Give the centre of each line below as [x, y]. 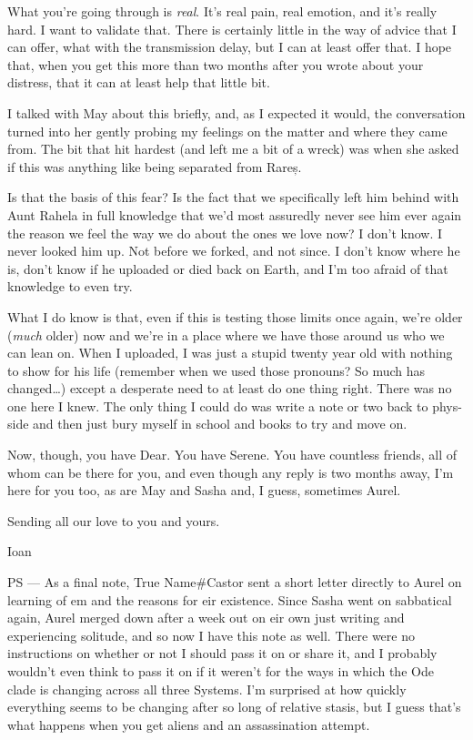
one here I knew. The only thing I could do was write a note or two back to [218, 405]
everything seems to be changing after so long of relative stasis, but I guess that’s [234, 707]
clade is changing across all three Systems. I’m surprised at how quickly [207, 689]
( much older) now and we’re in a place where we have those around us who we [226, 335]
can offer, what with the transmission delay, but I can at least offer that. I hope [230, 47]
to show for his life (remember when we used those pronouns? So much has [216, 370]
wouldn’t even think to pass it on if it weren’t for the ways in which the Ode [221, 671]
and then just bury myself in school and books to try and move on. [220, 424]
